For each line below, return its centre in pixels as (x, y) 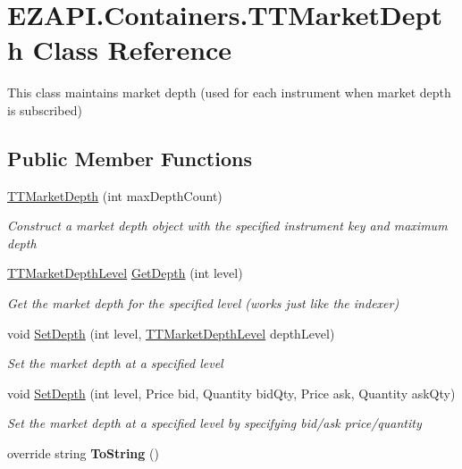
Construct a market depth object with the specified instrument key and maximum (227, 226)
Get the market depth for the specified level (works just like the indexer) (203, 303)
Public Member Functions (130, 158)
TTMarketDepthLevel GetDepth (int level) (125, 273)
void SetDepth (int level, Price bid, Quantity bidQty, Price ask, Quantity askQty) (231, 393)
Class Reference (132, 50)
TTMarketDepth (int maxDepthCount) (115, 195)
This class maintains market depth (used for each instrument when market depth (229, 92)
